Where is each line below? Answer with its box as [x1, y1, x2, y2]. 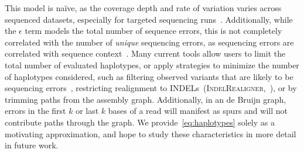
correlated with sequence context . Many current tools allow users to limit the [5, 47, 286, 60]
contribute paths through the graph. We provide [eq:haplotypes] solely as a [5, 116, 275, 128]
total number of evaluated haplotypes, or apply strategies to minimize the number [5, 58, 299, 71]
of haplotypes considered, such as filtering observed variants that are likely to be [5, 70, 293, 82]
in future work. [5, 139, 59, 151]
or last [76, 105, 99, 117]
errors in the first [5, 105, 66, 117]
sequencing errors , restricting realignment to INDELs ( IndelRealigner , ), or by [5, 82, 297, 94]
